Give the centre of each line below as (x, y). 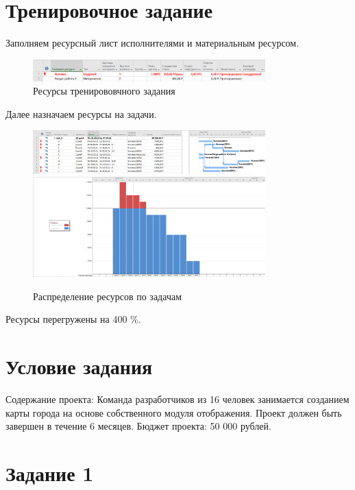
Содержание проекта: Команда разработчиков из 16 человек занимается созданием (177, 399)
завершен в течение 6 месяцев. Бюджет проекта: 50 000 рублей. (138, 426)
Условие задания (79, 366)
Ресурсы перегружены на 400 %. (73, 319)
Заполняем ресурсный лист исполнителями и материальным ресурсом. (152, 43)
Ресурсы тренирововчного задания (104, 91)
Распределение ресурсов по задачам (107, 296)
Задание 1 (50, 473)
